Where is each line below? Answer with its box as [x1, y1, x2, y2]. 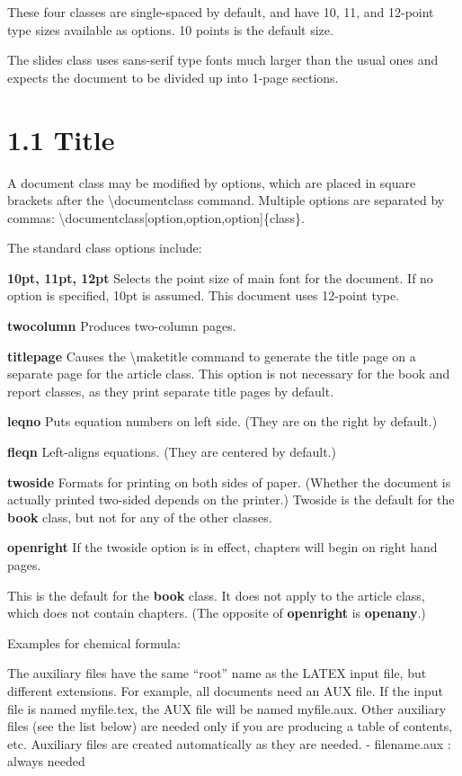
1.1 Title [7, 120, 115, 157]
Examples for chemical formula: [7, 633, 181, 652]
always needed [7, 752, 85, 771]
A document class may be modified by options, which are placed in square [7, 173, 416, 192]
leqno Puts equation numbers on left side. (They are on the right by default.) [7, 412, 438, 431]
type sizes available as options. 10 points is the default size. [7, 20, 333, 39]
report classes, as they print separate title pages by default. [7, 381, 334, 400]
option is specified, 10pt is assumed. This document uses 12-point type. [7, 286, 400, 305]
